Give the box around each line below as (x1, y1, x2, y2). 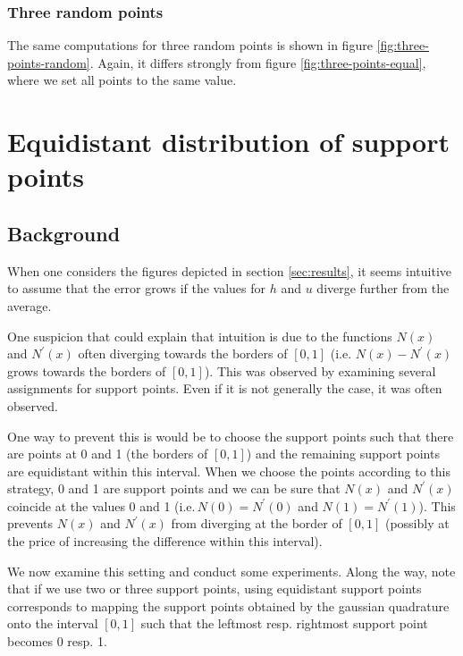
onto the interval (7, 614, 98, 633)
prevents (7, 514, 54, 533)
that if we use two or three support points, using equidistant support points (7, 579, 422, 598)
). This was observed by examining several (204, 361, 436, 380)
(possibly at (384, 514, 450, 533)
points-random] (7, 53, 90, 71)
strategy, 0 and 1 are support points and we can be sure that (7, 479, 341, 498)
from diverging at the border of (171, 514, 342, 533)
